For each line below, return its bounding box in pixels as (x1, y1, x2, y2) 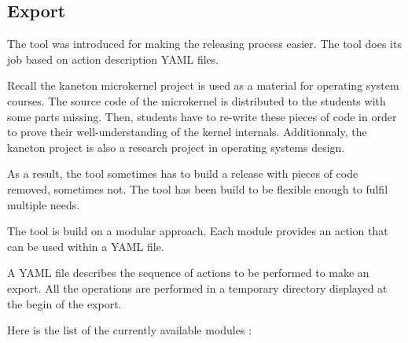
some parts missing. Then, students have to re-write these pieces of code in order (7, 108, 397, 124)
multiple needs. (7, 196, 80, 212)
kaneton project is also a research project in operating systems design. (7, 138, 345, 155)
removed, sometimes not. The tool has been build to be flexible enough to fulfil (7, 180, 388, 197)
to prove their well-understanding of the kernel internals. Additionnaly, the (7, 124, 367, 140)
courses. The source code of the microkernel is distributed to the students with (7, 92, 386, 109)
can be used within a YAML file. (7, 238, 164, 254)
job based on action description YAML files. (7, 50, 219, 67)
